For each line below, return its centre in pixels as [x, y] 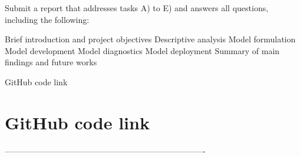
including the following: [47, 19]
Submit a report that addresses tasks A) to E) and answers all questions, [137, 8]
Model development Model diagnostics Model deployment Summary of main [142, 50]
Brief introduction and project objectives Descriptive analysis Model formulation [150, 39]
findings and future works [51, 62]
